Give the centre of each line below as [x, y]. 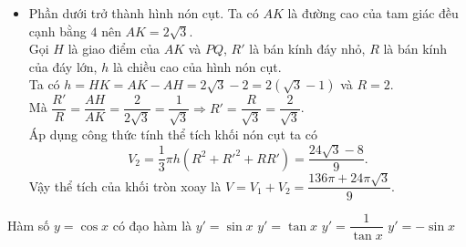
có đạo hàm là [152, 225]
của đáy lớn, [63, 66]
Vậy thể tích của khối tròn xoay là [125, 185]
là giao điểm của [114, 49]
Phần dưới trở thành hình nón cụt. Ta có [144, 13]
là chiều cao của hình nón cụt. [197, 66]
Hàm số [29, 225]
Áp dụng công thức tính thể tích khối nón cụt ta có [173, 134]
